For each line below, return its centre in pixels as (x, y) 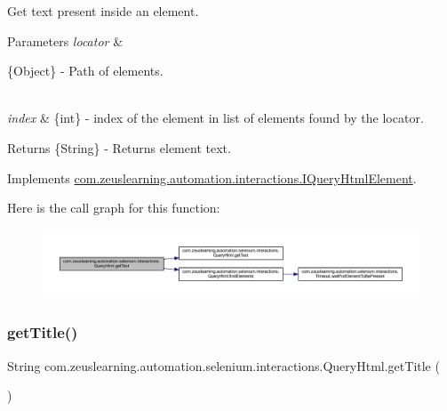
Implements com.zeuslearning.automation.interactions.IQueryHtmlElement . (212, 177)
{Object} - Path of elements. (85, 71)
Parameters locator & (65, 40)
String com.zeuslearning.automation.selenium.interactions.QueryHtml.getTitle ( (223, 365)
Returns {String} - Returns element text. (119, 147)
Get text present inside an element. (103, 11)
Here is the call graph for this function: (114, 208)
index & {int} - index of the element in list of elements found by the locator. (216, 118)
